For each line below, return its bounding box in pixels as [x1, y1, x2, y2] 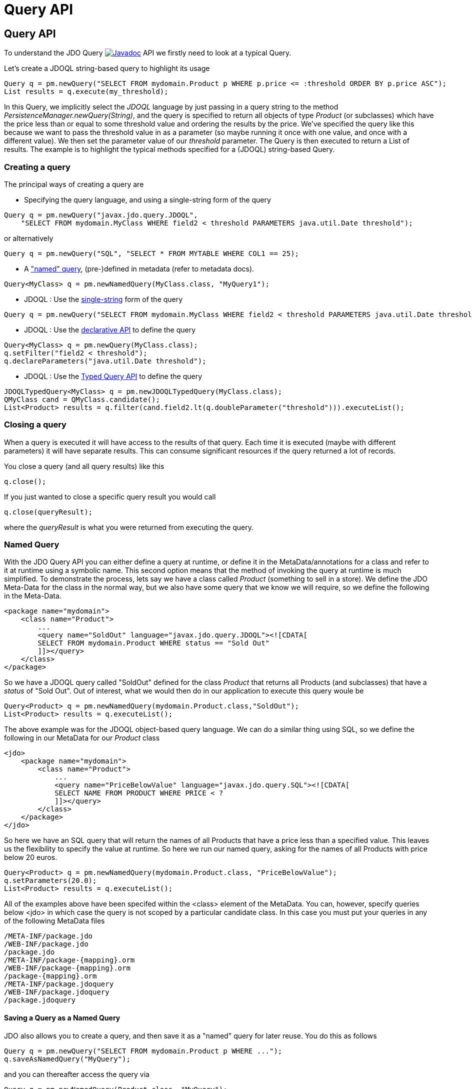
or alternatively [4, 233, 53, 242]
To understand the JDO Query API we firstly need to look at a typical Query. [4, 48, 291, 57]
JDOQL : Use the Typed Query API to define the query [24, 371, 202, 380]
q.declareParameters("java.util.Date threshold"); [4, 356, 206, 365]
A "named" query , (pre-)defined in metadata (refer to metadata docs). [24, 264, 254, 273]
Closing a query [4, 419, 66, 430]
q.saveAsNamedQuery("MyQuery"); [4, 1054, 130, 1063]
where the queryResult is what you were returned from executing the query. [4, 522, 253, 531]
